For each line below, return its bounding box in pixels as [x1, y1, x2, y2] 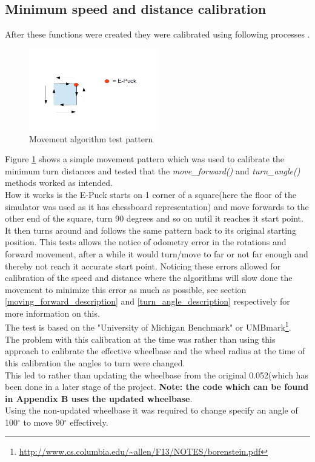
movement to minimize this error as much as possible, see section [5, 283, 247, 295]
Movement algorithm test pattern [29, 132, 153, 145]
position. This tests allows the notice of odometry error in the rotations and [5, 236, 287, 248]
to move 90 [23, 415, 64, 428]
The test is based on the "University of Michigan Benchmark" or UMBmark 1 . [5, 319, 291, 334]
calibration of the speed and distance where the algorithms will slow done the [5, 271, 293, 284]
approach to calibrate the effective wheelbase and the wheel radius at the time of [5, 345, 305, 357]
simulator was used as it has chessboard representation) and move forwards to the [5, 200, 309, 213]
